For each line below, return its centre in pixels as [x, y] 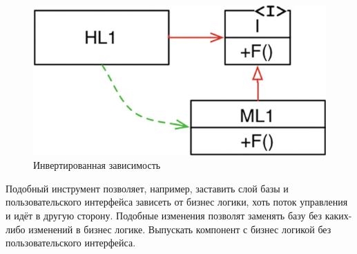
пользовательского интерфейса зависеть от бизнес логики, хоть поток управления [177, 202]
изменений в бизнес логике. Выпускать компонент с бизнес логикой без [180, 229]
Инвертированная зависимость [97, 165]
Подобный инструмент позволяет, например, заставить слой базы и [147, 188]
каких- [338, 215]
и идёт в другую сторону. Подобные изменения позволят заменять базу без [164, 215]
